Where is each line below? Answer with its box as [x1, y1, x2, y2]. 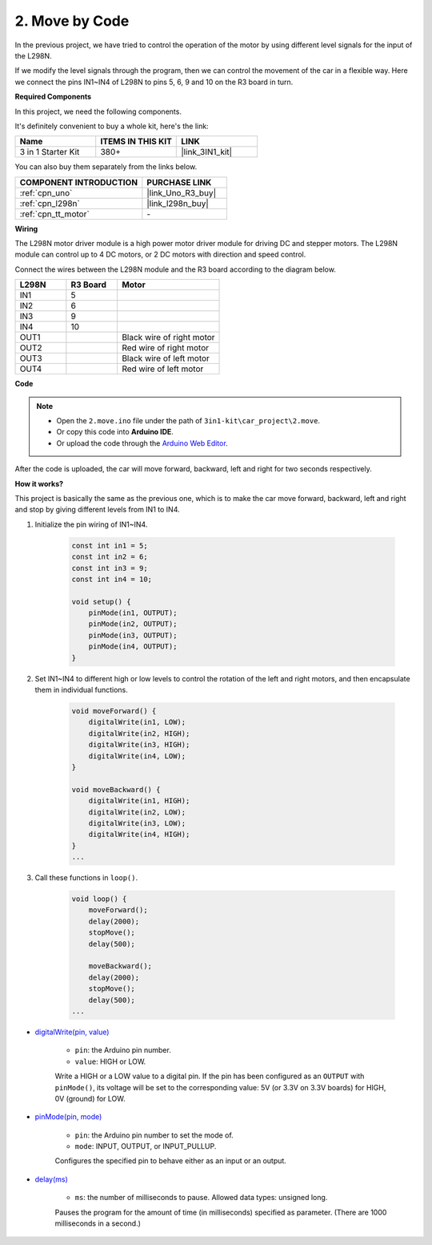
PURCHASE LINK [146, 176, 212, 188]
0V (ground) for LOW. [54, 1093, 126, 1103]
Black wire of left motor [121, 353, 210, 364]
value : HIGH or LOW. [74, 1057, 146, 1066]
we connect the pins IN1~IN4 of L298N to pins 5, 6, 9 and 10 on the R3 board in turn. [14, 77, 294, 87]
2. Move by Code [14, 12, 130, 30]
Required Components [14, 92, 92, 102]
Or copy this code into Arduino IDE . [56, 427, 174, 437]
